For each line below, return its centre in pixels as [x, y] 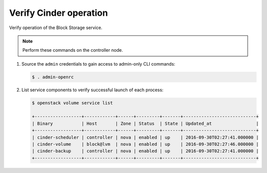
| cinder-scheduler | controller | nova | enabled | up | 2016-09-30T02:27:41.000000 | [145, 137]
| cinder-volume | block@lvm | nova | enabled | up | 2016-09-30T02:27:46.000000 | [145, 144]
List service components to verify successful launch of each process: [92, 90]
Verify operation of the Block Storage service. [56, 28]
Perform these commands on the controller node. [73, 50]
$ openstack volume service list [72, 103]
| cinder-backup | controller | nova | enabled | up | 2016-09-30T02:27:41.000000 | [145, 151]
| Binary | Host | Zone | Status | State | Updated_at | [145, 123]
